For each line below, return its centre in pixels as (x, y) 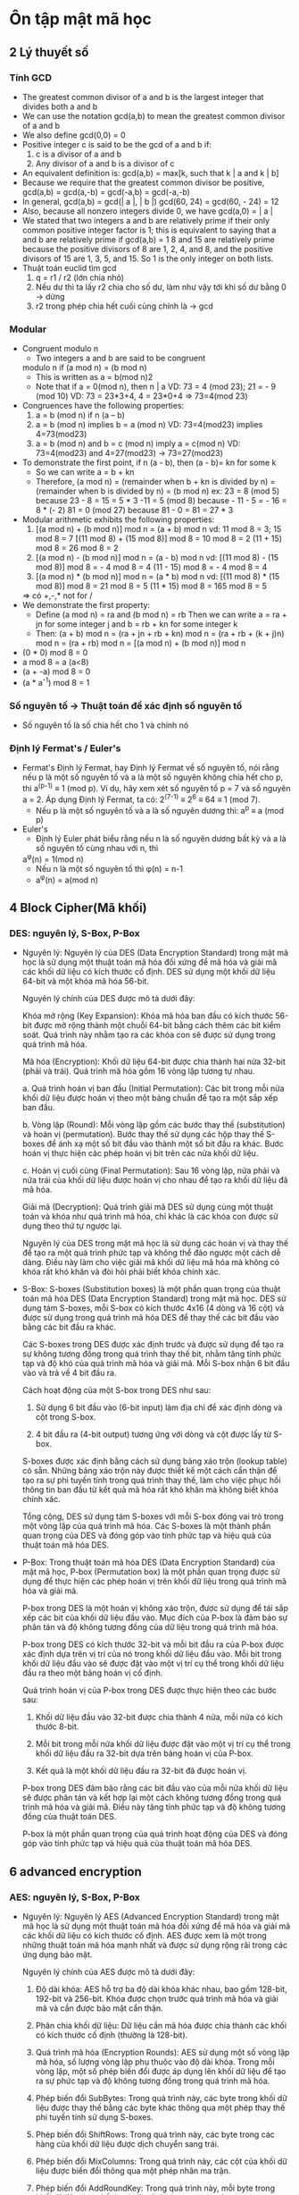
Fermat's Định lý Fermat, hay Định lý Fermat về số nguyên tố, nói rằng (150, 768)
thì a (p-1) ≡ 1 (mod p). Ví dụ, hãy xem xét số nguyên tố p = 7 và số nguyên (156, 788)
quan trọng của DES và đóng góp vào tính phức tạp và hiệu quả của (147, 1536)
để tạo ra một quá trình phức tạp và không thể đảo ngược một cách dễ (151, 1253)
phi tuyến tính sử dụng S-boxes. (94, 2117)
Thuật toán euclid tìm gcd (69, 267)
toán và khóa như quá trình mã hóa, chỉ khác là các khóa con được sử (150, 1217)
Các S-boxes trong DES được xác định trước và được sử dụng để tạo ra (153, 1345)
